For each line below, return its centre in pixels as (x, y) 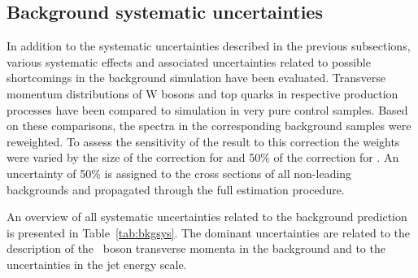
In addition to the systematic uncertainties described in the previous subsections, (209, 46)
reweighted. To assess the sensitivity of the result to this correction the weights (203, 141)
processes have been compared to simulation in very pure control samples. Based (207, 109)
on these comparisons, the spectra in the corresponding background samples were (209, 126)
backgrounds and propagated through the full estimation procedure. (176, 189)
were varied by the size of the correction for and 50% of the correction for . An (203, 157)
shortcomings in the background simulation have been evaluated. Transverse (196, 78)
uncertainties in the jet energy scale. (97, 264)
